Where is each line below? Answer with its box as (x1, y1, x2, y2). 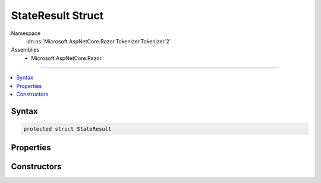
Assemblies (11, 46, 40, 53)
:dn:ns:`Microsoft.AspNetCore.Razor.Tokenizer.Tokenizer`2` (26, 37, 172, 45)
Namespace (11, 30, 41, 37)
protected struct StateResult (23, 125, 112, 132)
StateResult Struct (11, 9, 104, 22)
